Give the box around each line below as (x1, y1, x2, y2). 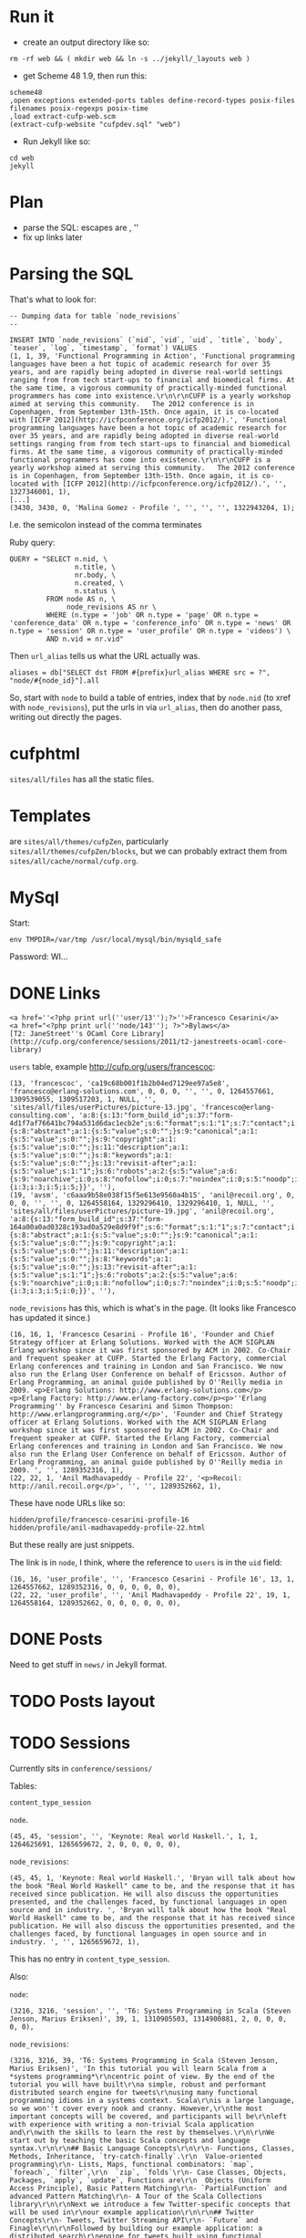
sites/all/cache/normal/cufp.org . (9, 855, 138, 866)
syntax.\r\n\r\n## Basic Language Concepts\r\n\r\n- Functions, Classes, (9, 2143, 296, 2153)
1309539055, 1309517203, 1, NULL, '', (9, 1094, 157, 1103)
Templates (9, 805, 91, 826)
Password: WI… (9, 951, 68, 962)
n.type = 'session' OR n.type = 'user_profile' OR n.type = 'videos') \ (9, 626, 291, 635)
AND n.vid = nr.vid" (46, 634, 125, 643)
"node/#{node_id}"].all (9, 675, 100, 685)
